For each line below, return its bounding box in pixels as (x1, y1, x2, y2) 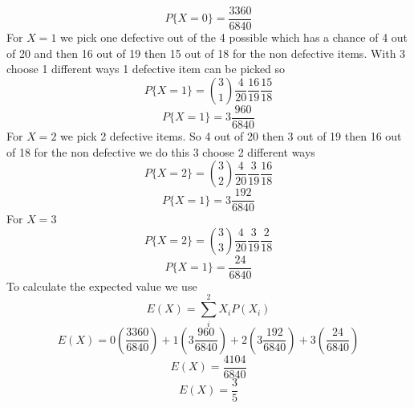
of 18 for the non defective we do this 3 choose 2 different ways (6, 143, 315, 160)
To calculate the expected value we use (6, 277, 197, 294)
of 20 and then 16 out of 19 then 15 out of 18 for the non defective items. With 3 (6, 44, 406, 61)
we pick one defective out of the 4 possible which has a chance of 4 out (60, 29, 408, 46)
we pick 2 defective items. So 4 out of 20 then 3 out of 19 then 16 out (60, 127, 402, 144)
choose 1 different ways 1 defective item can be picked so (6, 60, 286, 77)
